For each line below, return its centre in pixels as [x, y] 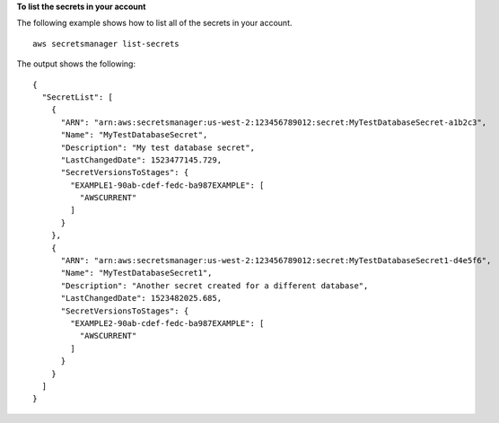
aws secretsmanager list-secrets [106, 44]
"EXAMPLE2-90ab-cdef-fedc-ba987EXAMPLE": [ [167, 323]
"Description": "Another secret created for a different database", [214, 286]
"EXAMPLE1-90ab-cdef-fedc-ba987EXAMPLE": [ [167, 185]
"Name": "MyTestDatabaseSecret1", [136, 273]
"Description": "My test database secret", [158, 147]
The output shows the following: [76, 64]
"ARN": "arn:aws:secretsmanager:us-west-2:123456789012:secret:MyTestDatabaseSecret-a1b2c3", [274, 122]
